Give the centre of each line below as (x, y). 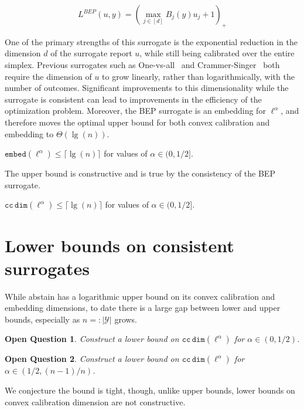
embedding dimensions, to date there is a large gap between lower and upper (143, 308)
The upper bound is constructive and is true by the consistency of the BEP (140, 173)
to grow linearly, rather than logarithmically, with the (198, 76)
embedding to (29, 133)
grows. (126, 319)
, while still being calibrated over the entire (217, 53)
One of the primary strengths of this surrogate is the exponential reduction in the (151, 41)
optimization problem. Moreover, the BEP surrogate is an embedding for (135, 111)
